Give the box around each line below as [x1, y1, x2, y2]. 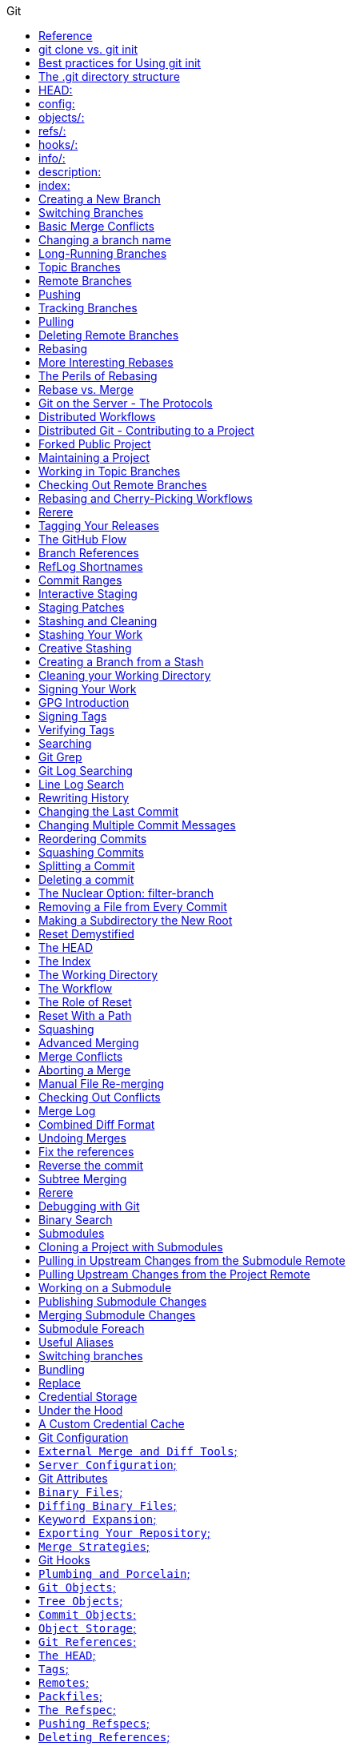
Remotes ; [38, 1676, 90, 1689]
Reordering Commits [38, 832, 147, 845]
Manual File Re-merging [38, 1077, 165, 1090]
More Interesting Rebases [38, 355, 174, 369]
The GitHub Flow [38, 532, 127, 546]
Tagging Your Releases [38, 519, 159, 532]
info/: [38, 151, 66, 165]
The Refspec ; [38, 1703, 116, 1716]
